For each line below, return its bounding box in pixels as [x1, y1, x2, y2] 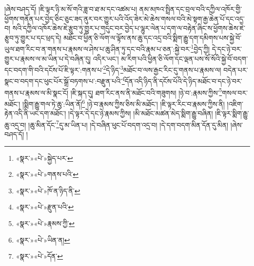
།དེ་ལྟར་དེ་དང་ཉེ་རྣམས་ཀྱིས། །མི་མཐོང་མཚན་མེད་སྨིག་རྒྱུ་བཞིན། [68, 108, 213, 118]
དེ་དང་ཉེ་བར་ [212, 44, 242, 54]
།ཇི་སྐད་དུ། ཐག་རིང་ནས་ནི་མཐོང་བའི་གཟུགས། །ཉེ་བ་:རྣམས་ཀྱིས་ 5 [70, 86, 222, 97]
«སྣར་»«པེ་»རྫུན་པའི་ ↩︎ [16, 202, 74, 212]
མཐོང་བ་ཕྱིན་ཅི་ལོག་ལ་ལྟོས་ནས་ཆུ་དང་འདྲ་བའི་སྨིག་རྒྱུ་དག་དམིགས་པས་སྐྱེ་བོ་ [63, 32, 242, 42]
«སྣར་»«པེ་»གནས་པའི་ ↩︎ [16, 169, 79, 179]
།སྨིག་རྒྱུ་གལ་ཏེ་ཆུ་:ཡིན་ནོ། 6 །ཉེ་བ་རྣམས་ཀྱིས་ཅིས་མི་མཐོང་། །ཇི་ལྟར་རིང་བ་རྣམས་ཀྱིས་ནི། [22, 97, 225, 109]
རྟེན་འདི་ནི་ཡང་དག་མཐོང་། [4, 108, 66, 118]
